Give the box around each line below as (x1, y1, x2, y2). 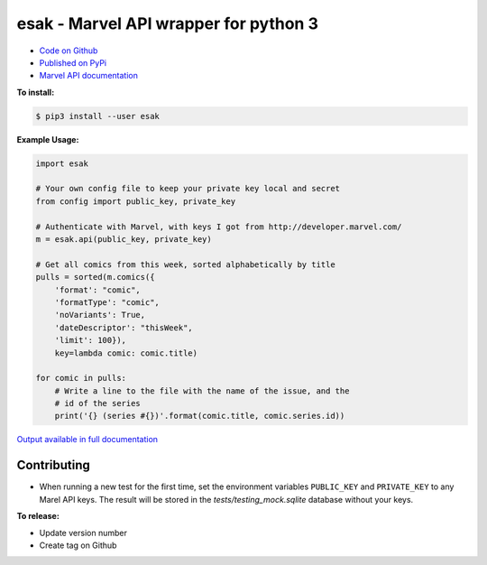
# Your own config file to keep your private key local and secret (35, 183, 341, 194)
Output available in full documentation (16, 434, 158, 445)
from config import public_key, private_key (35, 196, 236, 207)
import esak (35, 158, 89, 169)
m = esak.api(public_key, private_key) (35, 235, 212, 245)
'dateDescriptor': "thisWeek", (54, 322, 193, 333)
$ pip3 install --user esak (35, 111, 160, 121)
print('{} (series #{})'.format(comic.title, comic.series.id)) (54, 411, 345, 421)
